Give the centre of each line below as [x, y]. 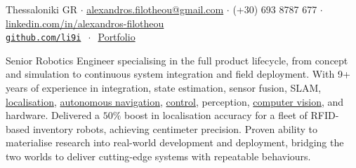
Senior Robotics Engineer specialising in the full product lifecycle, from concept [177, 60]
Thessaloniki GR [41, 9]
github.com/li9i [44, 38]
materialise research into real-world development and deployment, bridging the [175, 142]
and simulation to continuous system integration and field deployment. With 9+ [178, 74]
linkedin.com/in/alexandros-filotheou [85, 23]
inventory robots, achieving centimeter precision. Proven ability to [175, 128]
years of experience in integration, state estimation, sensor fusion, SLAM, [164, 88]
